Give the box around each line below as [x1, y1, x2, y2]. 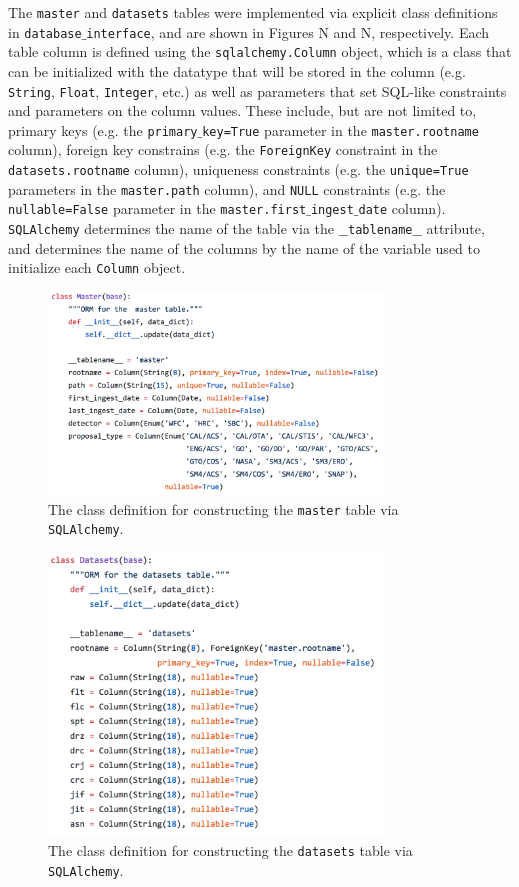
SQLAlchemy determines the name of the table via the [8, 218, 335, 239]
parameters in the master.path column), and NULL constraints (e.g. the [8, 178, 446, 199]
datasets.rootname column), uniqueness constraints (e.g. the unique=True [8, 159, 469, 180]
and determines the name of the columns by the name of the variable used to [8, 237, 480, 258]
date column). [358, 198, 446, 219]
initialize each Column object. [8, 257, 186, 278]
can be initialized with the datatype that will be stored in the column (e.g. [8, 60, 466, 81]
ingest [310, 203, 354, 218]
